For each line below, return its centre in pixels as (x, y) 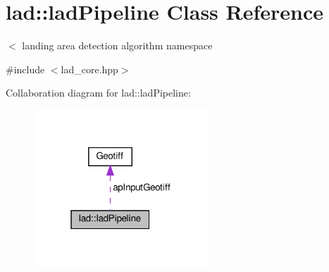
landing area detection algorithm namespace (117, 45)
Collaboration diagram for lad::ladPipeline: (98, 93)
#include (25, 69)
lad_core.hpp (89, 69)
